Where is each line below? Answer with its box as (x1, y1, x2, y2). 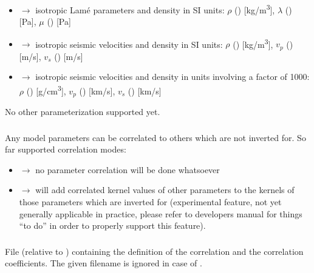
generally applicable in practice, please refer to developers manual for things (19, 207, 302, 220)
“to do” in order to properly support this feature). (19, 219, 206, 232)
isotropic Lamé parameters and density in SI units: (35, 3, 225, 16)
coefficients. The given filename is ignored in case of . (5, 257, 202, 269)
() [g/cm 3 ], (26, 83, 66, 97)
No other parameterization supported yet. (5, 105, 160, 118)
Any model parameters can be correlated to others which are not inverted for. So (5, 131, 306, 143)
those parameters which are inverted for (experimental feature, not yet (19, 196, 282, 208)
